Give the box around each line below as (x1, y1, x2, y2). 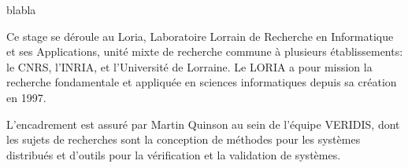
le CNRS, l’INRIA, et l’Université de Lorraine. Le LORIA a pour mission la (6, 58, 373, 75)
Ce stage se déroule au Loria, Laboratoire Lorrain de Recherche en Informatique (6, 27, 394, 44)
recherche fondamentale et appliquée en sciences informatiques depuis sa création (6, 74, 397, 90)
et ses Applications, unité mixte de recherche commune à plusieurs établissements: (6, 43, 403, 60)
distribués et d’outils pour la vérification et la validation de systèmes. (6, 146, 341, 163)
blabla (6, 2, 36, 17)
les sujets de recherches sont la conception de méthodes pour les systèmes (6, 131, 361, 148)
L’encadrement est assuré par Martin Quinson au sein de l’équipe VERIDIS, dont (6, 115, 400, 132)
